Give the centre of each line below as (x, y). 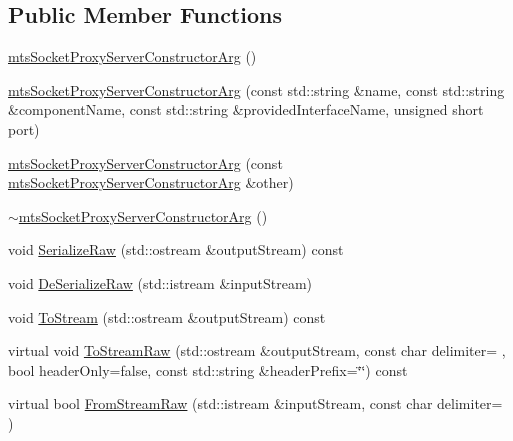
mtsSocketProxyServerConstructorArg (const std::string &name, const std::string (256, 89)
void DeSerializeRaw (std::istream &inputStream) (160, 282)
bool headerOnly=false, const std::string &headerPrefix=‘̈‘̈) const (208, 369)
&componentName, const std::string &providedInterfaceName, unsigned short (246, 109)
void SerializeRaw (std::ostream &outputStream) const (176, 249)
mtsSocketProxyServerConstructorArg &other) (151, 182)
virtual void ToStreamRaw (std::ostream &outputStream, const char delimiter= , (257, 350)
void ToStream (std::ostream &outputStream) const (167, 316)
